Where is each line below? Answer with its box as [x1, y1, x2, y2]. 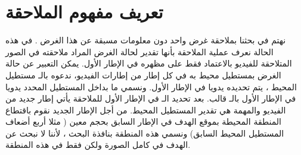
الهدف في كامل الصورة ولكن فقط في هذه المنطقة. [5, 138, 191, 151]
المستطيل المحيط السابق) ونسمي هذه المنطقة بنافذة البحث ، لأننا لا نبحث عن [5, 126, 284, 139]
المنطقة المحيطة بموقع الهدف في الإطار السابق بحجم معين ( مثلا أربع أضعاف [5, 115, 281, 128]
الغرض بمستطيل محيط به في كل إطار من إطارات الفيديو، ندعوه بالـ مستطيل [5, 68, 281, 81]
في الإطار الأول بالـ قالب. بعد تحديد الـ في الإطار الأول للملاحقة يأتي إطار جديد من [5, 92, 296, 105]
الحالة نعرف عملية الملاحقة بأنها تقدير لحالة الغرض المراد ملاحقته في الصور [5, 45, 274, 58]
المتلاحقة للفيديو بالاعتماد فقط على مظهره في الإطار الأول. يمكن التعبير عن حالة [5, 57, 292, 69]
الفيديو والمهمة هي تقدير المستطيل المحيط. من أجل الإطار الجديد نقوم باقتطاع [5, 103, 286, 116]
